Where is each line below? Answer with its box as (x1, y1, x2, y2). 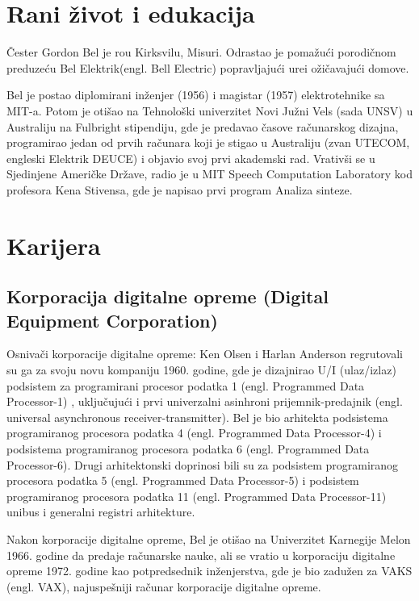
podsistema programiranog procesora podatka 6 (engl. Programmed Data (6, 440, 370, 457)
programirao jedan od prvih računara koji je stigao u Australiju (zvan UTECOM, (6, 134, 410, 151)
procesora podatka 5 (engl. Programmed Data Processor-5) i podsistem (6, 472, 359, 489)
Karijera (6, 228, 101, 261)
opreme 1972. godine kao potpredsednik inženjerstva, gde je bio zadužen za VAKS (6, 562, 413, 579)
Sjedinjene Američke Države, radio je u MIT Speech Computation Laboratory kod (6, 165, 413, 182)
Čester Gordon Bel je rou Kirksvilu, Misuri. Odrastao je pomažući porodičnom (6, 44, 396, 61)
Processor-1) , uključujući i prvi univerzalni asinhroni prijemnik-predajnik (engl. (6, 393, 403, 410)
